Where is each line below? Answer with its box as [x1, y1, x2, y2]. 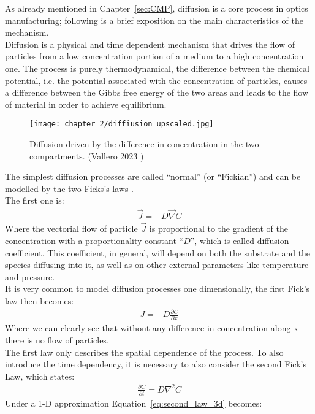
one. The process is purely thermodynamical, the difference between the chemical [5, 61, 309, 74]
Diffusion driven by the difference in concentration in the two [29, 137, 259, 150]
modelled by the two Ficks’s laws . [5, 182, 134, 194]
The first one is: [5, 194, 64, 207]
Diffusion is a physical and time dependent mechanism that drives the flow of [5, 37, 295, 50]
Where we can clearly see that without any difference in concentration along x [5, 321, 298, 334]
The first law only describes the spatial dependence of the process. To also [5, 345, 284, 358]
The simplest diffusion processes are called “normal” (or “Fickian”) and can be [5, 170, 301, 183]
